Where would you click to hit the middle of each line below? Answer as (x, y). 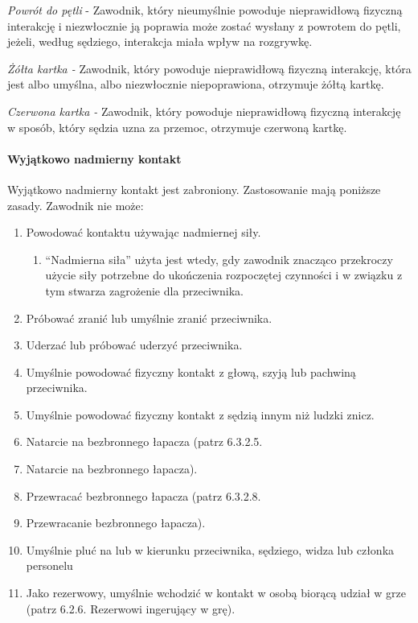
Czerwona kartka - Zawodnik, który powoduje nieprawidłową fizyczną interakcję (204, 111)
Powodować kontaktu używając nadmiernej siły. (143, 232)
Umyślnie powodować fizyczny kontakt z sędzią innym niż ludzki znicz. (200, 414)
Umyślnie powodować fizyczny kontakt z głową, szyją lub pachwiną (191, 371)
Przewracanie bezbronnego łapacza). (116, 523)
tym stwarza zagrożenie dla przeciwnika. (144, 290)
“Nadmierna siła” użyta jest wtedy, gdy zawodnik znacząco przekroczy (219, 259)
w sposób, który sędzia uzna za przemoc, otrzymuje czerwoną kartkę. (177, 127)
